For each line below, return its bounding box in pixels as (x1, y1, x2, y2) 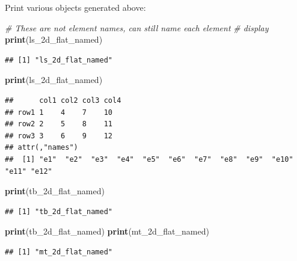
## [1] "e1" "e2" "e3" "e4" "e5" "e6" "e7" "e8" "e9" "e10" (5, 155, 293, 164)
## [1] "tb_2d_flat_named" (5, 207, 112, 216)
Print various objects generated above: (5, 1, 146, 13)
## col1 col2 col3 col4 (5, 96, 121, 105)
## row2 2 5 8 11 (5, 120, 112, 129)
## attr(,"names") (5, 143, 78, 152)
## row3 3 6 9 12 (5, 131, 112, 140)
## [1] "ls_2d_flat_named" (5, 55, 112, 64)
